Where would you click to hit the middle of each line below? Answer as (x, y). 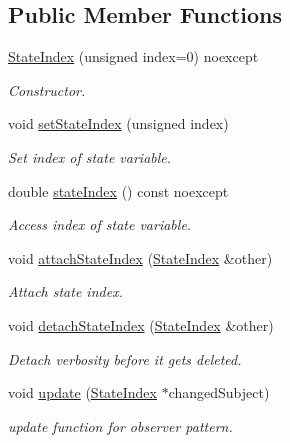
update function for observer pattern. (120, 425)
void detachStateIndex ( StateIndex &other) (141, 324)
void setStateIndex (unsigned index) (118, 123)
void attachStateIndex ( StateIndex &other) (140, 257)
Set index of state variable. (90, 156)
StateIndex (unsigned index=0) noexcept (133, 56)
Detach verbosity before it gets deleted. (125, 358)
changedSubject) (219, 392)
